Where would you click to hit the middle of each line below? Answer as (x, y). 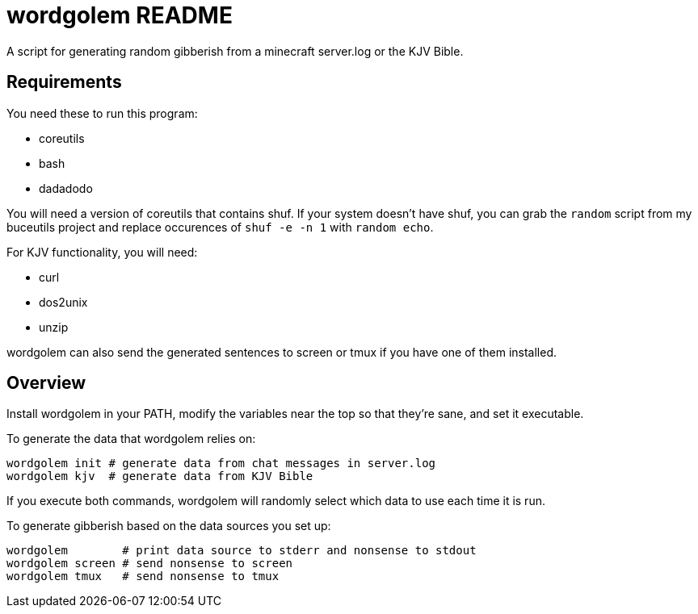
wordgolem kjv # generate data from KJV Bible (160, 476)
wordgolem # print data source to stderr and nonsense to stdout (242, 551)
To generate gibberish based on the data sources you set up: (169, 526)
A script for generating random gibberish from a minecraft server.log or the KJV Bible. (235, 51)
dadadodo (66, 188)
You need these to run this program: (102, 113)
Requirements (64, 82)
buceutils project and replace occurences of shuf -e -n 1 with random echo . (220, 227)
